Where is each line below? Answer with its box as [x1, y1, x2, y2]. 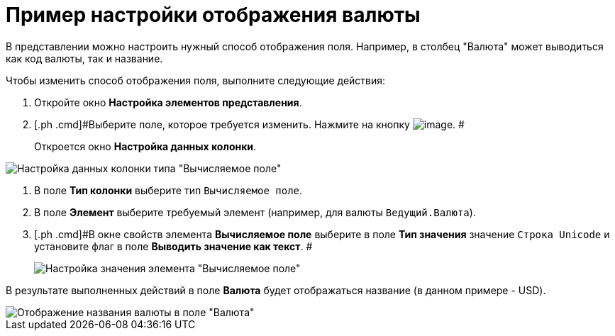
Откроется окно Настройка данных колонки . [34, 140, 257, 152]
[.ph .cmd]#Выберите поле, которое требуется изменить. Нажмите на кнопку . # [34, 118, 465, 130]
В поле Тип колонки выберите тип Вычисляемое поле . [34, 184, 303, 196]
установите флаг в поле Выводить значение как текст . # [34, 240, 313, 252]
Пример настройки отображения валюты [6, 3, 421, 27]
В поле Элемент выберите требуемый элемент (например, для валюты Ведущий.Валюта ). [34, 206, 476, 218]
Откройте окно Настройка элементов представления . [34, 96, 302, 108]
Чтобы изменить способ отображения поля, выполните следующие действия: [6, 74, 386, 86]
